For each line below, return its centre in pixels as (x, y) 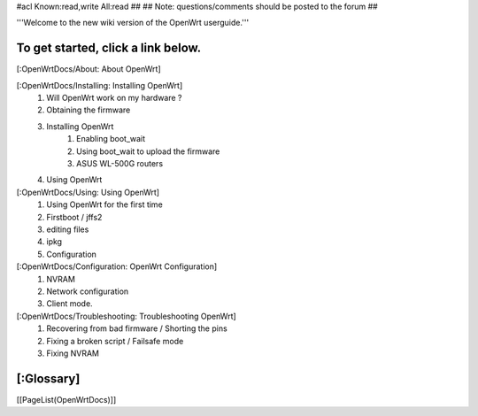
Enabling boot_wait (111, 139)
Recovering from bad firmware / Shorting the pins (137, 328)
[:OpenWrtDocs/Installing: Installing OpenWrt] (100, 85)
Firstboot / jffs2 (74, 217)
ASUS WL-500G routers (120, 164)
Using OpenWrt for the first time (104, 204)
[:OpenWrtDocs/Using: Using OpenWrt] (88, 192)
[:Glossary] (48, 378)
